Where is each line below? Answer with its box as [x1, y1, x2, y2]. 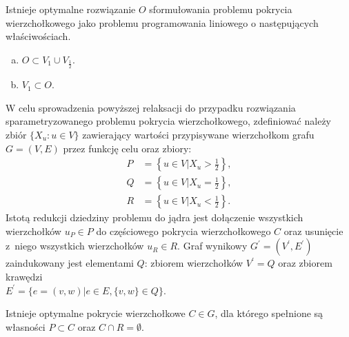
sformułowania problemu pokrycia [149, 2, 292, 16]
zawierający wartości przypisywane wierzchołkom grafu [82, 127, 315, 141]
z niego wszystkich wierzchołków [6, 238, 144, 253]
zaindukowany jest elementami [6, 256, 134, 270]
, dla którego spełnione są [215, 306, 323, 320]
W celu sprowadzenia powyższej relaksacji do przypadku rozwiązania [6, 100, 296, 114]
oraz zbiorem [278, 256, 332, 270]
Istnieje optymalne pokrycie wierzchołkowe [6, 306, 186, 320]
